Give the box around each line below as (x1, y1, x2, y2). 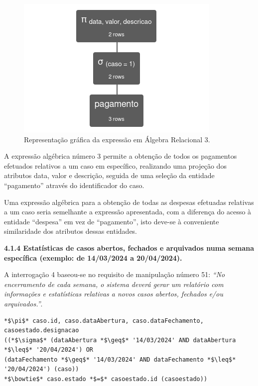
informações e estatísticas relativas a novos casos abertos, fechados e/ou (4, 289, 223, 299)
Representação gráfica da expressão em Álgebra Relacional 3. (24, 134, 210, 144)
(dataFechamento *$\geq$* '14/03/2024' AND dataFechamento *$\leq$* (4, 356, 236, 363)
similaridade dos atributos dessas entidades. (4, 226, 137, 236)
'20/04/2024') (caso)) (4, 366, 79, 373)
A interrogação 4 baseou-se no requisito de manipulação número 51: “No (4, 269, 225, 280)
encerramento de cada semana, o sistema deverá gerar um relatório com (4, 279, 224, 289)
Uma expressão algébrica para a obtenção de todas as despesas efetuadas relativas (4, 196, 254, 207)
